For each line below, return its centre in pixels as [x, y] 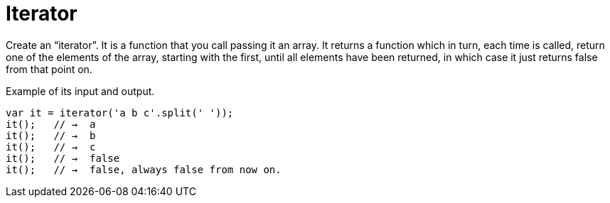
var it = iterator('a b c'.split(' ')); [120, 113]
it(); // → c [51, 147]
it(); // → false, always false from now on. [144, 169]
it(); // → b [51, 135]
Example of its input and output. [80, 91]
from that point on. [49, 69]
